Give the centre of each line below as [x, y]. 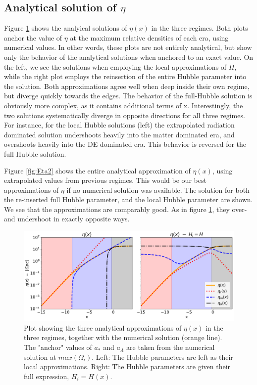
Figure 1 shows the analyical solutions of [66, 28]
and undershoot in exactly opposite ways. [67, 219]
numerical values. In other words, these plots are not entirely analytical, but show [128, 47]
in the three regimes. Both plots [200, 28]
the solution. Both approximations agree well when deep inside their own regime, [127, 86]
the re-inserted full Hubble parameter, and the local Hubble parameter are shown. [128, 199]
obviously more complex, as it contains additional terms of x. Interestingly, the [124, 105]
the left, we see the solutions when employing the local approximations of [115, 66]
